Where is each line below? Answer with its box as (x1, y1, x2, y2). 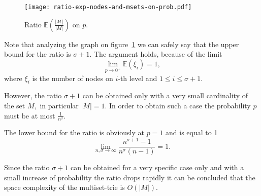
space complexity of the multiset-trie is (4, 182, 125, 192)
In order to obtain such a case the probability (109, 100, 251, 111)
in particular (40, 100, 79, 111)
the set (4, 100, 25, 111)
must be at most (4, 110, 55, 121)
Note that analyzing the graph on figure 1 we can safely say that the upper (4, 38, 239, 49)
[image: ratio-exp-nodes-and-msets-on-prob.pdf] (24, 4, 192, 11)
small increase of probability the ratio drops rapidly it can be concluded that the (4, 172, 255, 182)
